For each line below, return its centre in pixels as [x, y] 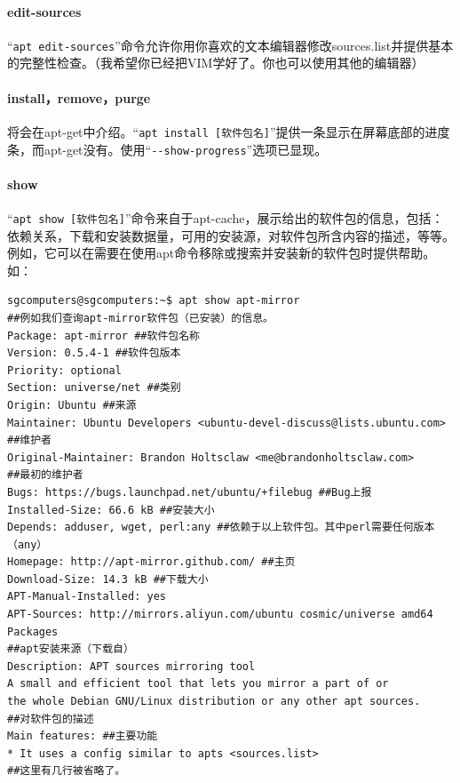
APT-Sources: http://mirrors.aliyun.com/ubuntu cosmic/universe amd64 [220, 615]
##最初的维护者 [45, 475]
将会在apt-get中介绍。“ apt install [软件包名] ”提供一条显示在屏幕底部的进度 [229, 131]
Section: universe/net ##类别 [94, 388]
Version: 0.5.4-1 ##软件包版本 [94, 353]
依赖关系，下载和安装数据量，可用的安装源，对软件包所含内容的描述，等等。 [231, 235]
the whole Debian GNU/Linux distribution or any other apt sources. [214, 702]
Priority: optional [64, 370]
